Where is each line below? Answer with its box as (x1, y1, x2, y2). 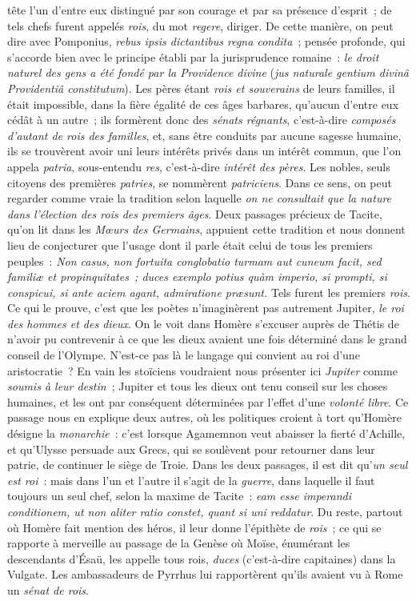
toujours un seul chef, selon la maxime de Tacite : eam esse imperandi (7, 487, 351, 504)
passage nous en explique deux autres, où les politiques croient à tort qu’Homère (7, 409, 402, 426)
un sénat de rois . (7, 581, 89, 598)
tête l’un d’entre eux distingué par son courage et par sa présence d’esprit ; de (7, 2, 392, 18)
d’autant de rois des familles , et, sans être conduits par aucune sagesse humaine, (7, 126, 402, 143)
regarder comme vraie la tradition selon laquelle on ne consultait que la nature (7, 190, 392, 206)
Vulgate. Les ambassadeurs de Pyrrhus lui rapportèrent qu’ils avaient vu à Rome (7, 566, 403, 583)
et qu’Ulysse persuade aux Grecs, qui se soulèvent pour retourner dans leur (7, 440, 375, 457)
